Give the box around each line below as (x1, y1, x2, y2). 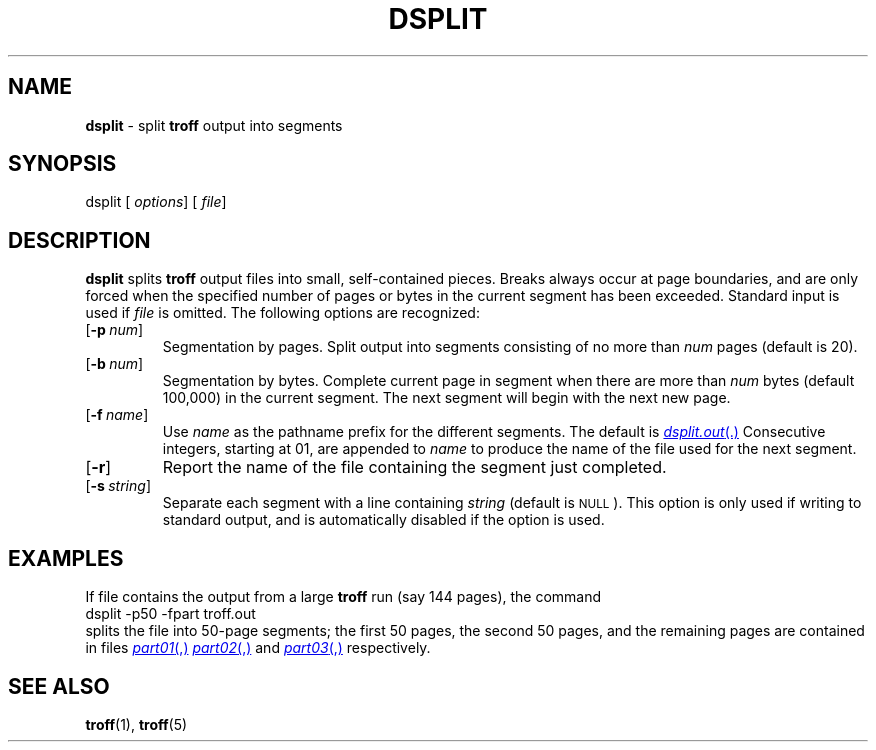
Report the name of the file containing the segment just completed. (162, 457, 667, 478)
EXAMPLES (8, 545, 124, 571)
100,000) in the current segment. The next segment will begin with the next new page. (162, 389, 731, 407)
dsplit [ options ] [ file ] (85, 193, 227, 211)
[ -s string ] (85, 477, 151, 495)
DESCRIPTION (8, 227, 151, 253)
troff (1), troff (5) (85, 715, 188, 733)
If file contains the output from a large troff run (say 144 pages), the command (85, 588, 602, 606)
